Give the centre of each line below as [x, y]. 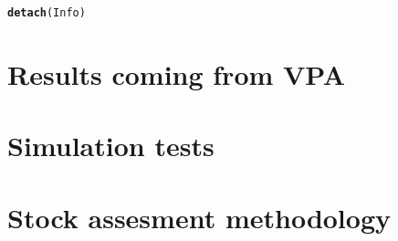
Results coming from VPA [177, 73]
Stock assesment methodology [199, 217]
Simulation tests [111, 146]
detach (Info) [47, 13]
